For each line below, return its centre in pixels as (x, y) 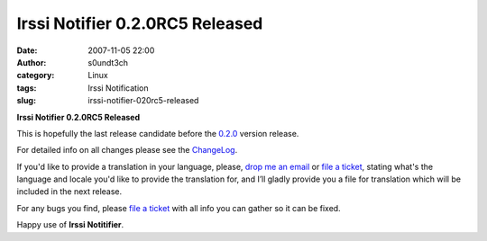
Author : (32, 62)
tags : (27, 88)
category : (36, 76)
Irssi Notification (118, 88)
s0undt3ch (108, 62)
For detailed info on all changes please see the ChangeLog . (127, 150)
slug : (26, 101)
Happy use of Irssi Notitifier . (70, 225)
